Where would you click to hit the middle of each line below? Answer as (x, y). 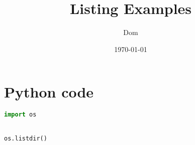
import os (20, 115)
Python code (49, 92)
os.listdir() (26, 139)
